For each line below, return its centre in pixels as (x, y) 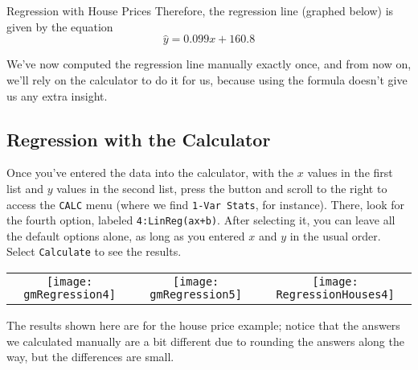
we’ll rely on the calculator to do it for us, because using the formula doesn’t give (207, 80)
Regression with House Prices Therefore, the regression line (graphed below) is (200, 10)
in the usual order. (335, 235)
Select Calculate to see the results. (94, 251)
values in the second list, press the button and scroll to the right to (222, 188)
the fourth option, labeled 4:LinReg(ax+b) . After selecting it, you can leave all (201, 220)
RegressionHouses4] (335, 295)
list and (25, 188)
